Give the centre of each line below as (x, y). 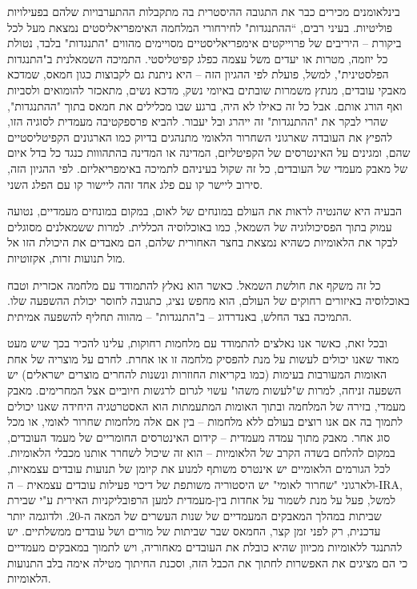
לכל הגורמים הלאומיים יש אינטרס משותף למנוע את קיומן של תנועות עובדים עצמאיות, (199, 469)
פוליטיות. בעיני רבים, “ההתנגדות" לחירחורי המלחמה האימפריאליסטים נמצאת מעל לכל (200, 27)
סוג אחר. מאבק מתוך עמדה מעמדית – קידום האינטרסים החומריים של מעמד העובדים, (199, 437)
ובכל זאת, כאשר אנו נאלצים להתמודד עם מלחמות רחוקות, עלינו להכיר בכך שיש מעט (197, 343)
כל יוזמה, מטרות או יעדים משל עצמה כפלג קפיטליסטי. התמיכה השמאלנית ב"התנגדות (198, 58)
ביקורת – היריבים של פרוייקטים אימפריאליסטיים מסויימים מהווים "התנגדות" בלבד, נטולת (204, 43)
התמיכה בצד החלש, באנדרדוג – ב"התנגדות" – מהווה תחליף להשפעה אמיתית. (180, 316)
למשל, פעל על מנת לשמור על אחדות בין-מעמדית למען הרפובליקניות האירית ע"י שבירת (201, 500)
